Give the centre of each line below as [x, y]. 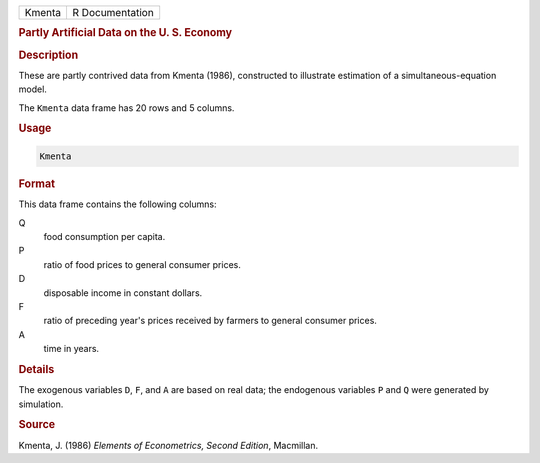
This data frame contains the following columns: [117, 204]
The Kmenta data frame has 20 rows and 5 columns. [126, 107]
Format [36, 183]
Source [37, 425]
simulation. [41, 404]
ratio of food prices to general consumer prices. [142, 264]
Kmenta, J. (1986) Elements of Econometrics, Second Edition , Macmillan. [168, 445]
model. [32, 89]
